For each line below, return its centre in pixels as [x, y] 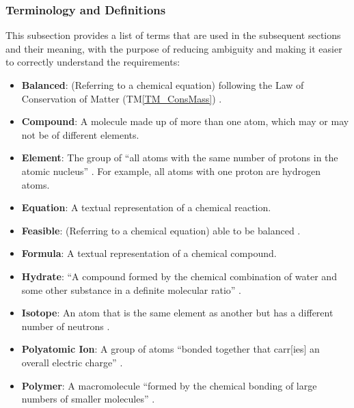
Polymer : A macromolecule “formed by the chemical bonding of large [169, 385]
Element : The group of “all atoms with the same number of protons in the [180, 158]
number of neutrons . [66, 326]
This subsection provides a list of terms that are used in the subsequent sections [173, 35]
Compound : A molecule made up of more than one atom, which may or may [185, 121]
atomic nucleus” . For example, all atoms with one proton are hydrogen [171, 171]
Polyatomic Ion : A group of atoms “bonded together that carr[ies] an [171, 349]
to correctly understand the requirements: [93, 62]
